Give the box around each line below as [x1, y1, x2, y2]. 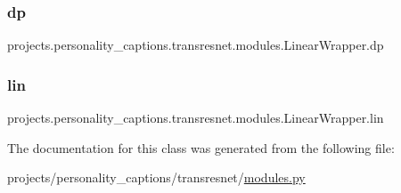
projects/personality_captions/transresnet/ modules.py [7, 168, 306, 187]
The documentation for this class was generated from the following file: [7, 138, 395, 157]
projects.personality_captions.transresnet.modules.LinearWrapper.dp [7, 36, 384, 54]
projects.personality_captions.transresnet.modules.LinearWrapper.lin [7, 109, 384, 127]
